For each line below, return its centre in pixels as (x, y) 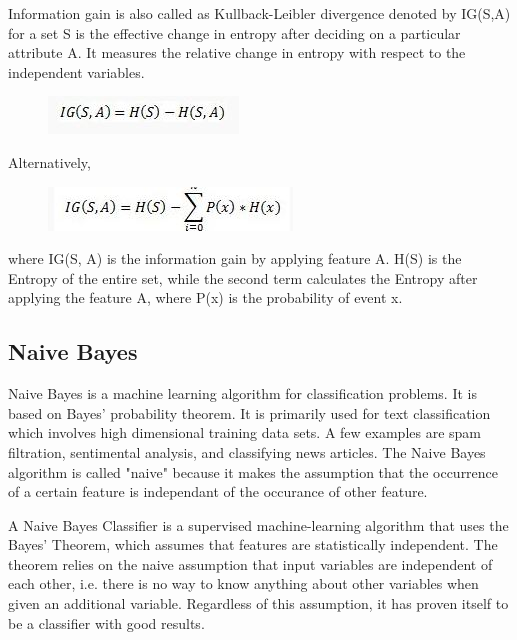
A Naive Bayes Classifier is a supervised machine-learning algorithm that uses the (258, 524)
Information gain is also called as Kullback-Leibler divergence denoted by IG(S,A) (259, 13)
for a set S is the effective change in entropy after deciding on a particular (234, 32)
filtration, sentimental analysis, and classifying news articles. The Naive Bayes (247, 451)
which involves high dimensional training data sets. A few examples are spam (245, 432)
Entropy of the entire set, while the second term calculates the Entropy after (243, 277)
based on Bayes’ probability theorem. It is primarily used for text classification (249, 412)
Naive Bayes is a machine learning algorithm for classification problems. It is (242, 393)
